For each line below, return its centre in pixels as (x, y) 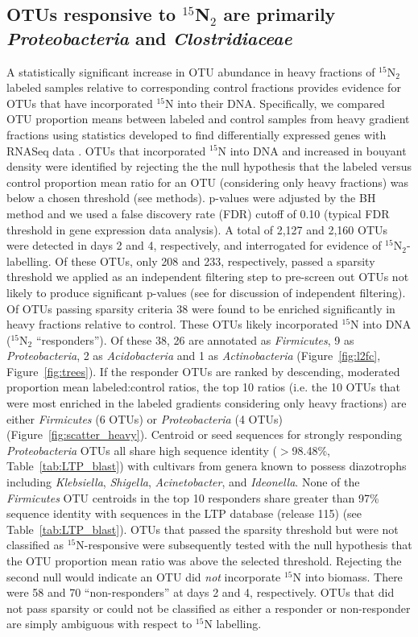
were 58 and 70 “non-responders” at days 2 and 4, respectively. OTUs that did (201, 592)
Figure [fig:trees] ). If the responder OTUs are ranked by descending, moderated (203, 371)
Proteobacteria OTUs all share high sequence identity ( (142, 450)
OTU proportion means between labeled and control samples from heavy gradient (208, 119)
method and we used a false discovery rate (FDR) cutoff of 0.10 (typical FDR (198, 213)
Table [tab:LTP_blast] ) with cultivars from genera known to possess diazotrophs (207, 466)
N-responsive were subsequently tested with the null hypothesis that (244, 545)
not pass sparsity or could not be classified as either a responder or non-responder (209, 608)
